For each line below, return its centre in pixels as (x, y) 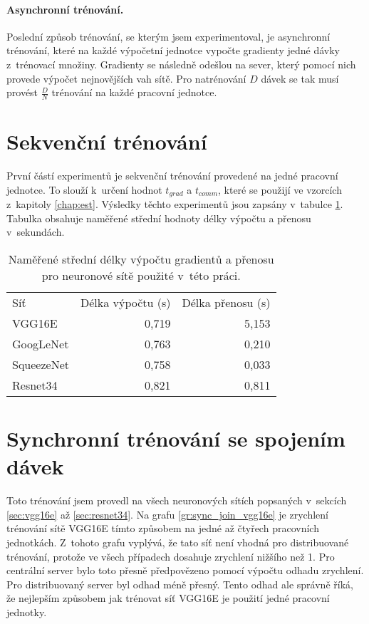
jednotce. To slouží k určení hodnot (84, 189)
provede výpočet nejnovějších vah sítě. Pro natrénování (126, 78)
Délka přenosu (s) (226, 302)
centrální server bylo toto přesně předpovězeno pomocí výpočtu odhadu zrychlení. (185, 570)
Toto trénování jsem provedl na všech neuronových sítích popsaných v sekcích (177, 500)
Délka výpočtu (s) (125, 302)
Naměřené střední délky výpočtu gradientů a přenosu (141, 259)
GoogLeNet (41, 343)
